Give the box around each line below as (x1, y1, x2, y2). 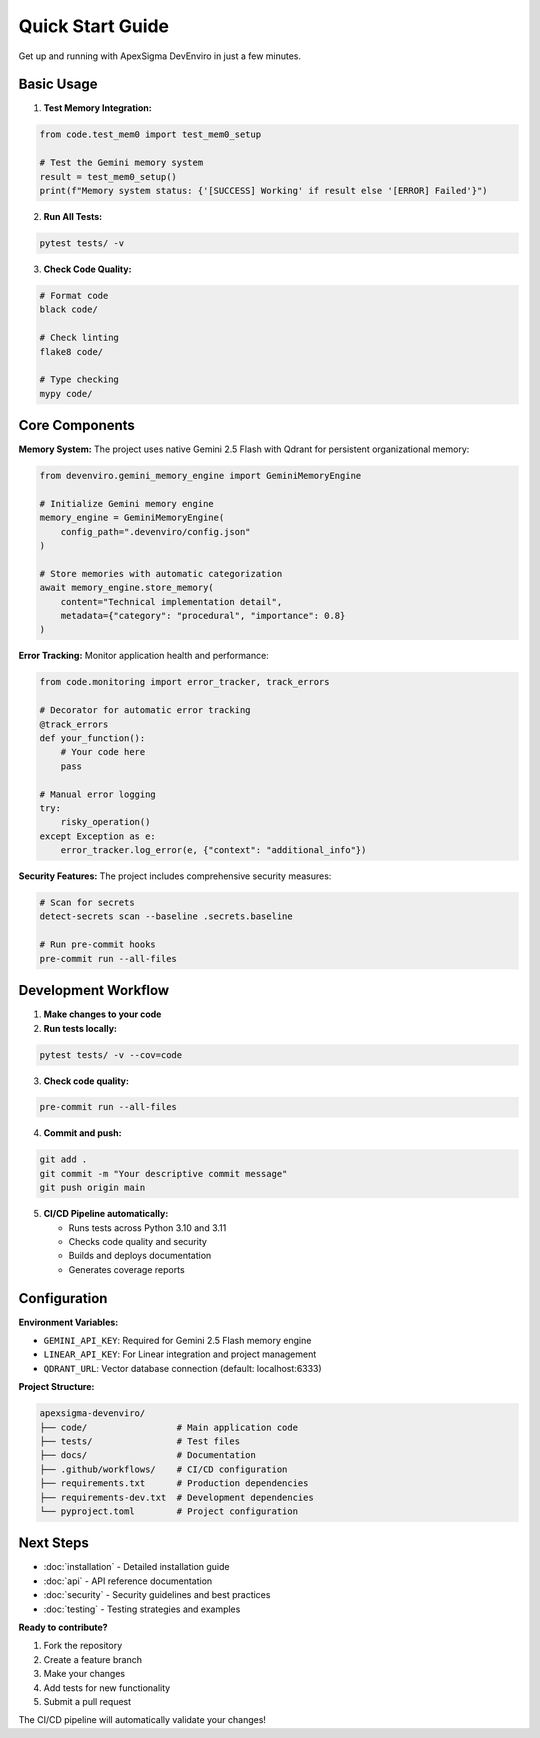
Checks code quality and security (68, 1236, 207, 1247)
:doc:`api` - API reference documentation (43, 1575, 213, 1587)
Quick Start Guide (18, 15, 170, 37)
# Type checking (39, 374, 120, 385)
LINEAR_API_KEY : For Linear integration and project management (43, 1348, 317, 1360)
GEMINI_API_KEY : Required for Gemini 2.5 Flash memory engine (43, 1335, 312, 1347)
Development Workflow (18, 982, 170, 999)
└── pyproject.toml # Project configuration (39, 1505, 299, 1517)
